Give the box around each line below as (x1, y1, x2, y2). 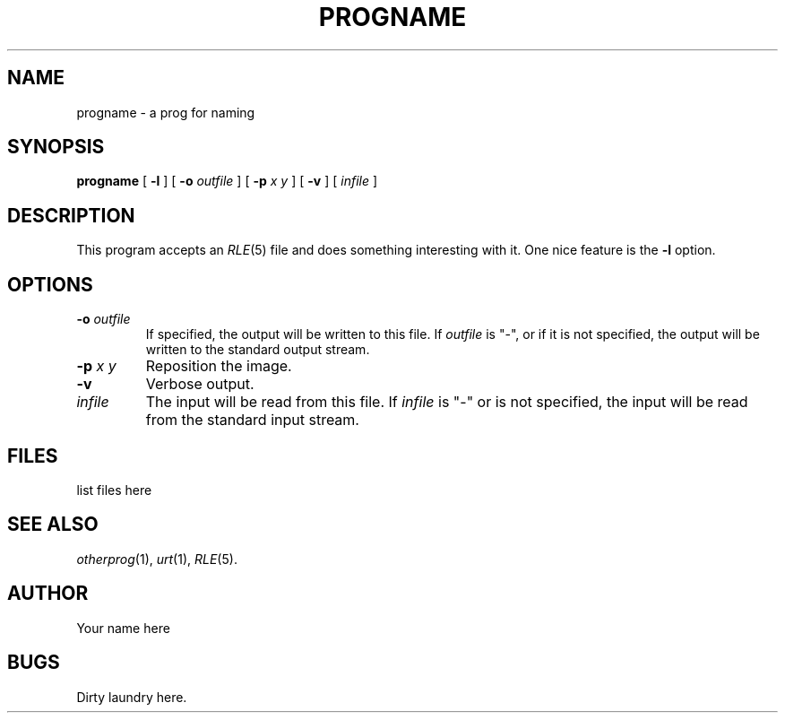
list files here (76, 481, 152, 498)
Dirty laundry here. (76, 689, 187, 705)
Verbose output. (145, 375, 254, 394)
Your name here (76, 620, 170, 636)
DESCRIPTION (7, 204, 135, 227)
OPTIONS (7, 273, 93, 296)
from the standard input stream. (145, 411, 359, 429)
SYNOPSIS (7, 135, 105, 159)
